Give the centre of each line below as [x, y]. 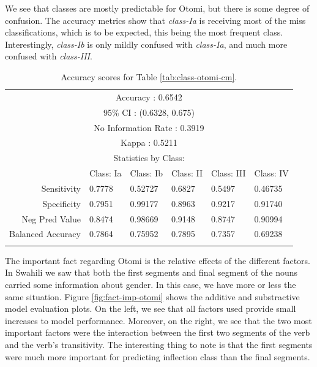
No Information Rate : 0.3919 [149, 127]
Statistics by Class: [149, 158]
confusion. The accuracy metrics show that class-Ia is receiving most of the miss [155, 20]
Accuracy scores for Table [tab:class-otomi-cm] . [149, 76]
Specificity [62, 203]
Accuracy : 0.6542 [149, 96]
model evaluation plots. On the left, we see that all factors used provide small [151, 308]
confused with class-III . [49, 56]
